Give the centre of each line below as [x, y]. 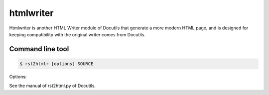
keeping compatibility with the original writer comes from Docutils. [77, 34]
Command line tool [39, 49]
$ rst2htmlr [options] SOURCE [57, 64]
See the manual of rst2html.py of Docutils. [53, 86]
